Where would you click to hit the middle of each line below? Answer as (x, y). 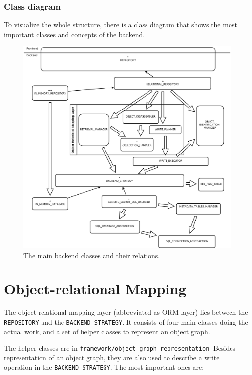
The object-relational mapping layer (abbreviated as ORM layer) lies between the (126, 312)
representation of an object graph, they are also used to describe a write (112, 357)
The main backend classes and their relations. (92, 255)
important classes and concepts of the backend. (74, 34)
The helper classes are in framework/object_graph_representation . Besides (120, 348)
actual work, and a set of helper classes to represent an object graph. (107, 331)
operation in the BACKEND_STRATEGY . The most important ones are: (104, 367)
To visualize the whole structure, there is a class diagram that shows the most (121, 25)
